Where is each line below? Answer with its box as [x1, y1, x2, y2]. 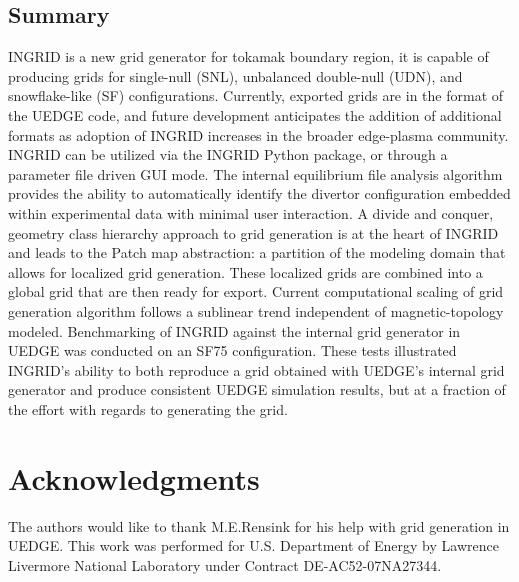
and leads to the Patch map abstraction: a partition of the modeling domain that [8, 242, 506, 263]
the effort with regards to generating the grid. [8, 398, 288, 419]
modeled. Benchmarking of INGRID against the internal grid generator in [8, 320, 461, 341]
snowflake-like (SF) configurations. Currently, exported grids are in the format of [8, 85, 504, 106]
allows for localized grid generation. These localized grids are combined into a [8, 261, 483, 282]
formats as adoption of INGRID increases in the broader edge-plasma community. [8, 124, 509, 145]
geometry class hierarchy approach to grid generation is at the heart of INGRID [8, 222, 499, 243]
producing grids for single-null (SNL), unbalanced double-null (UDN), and [8, 65, 463, 86]
